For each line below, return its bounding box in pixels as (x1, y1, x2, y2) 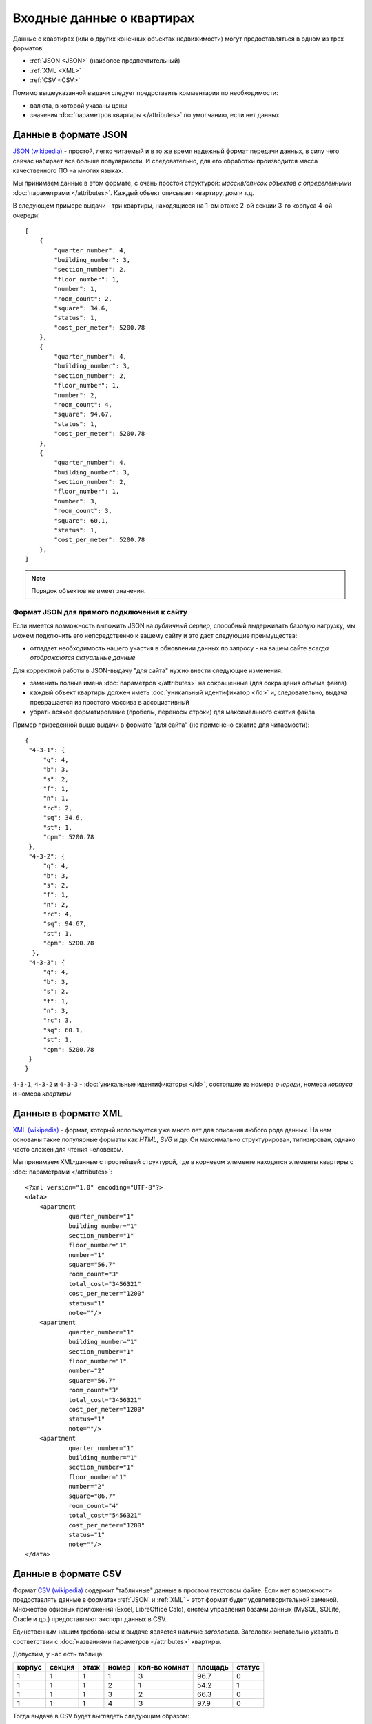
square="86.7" (68, 1492, 116, 1500)
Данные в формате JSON (12, 129, 127, 141)
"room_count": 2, (54, 294, 113, 303)
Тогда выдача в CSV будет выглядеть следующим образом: (12, 1712, 189, 1721)
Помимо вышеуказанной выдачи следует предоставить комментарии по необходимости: (12, 88, 278, 97)
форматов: (12, 43, 44, 52)
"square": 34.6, (54, 304, 109, 312)
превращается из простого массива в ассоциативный (30, 698, 189, 706)
